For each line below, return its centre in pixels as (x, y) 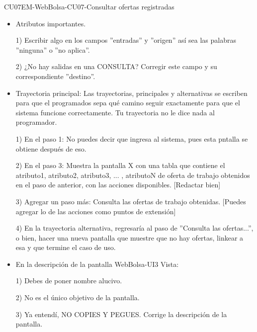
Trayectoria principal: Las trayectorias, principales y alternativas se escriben (131, 93)
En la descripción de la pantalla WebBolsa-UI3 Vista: (97, 264)
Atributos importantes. (51, 23)
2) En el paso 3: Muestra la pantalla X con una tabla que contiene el (120, 165)
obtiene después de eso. (51, 148)
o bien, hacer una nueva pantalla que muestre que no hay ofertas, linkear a (129, 237)
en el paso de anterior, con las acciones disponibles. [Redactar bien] (118, 185)
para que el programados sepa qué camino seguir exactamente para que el (128, 103)
